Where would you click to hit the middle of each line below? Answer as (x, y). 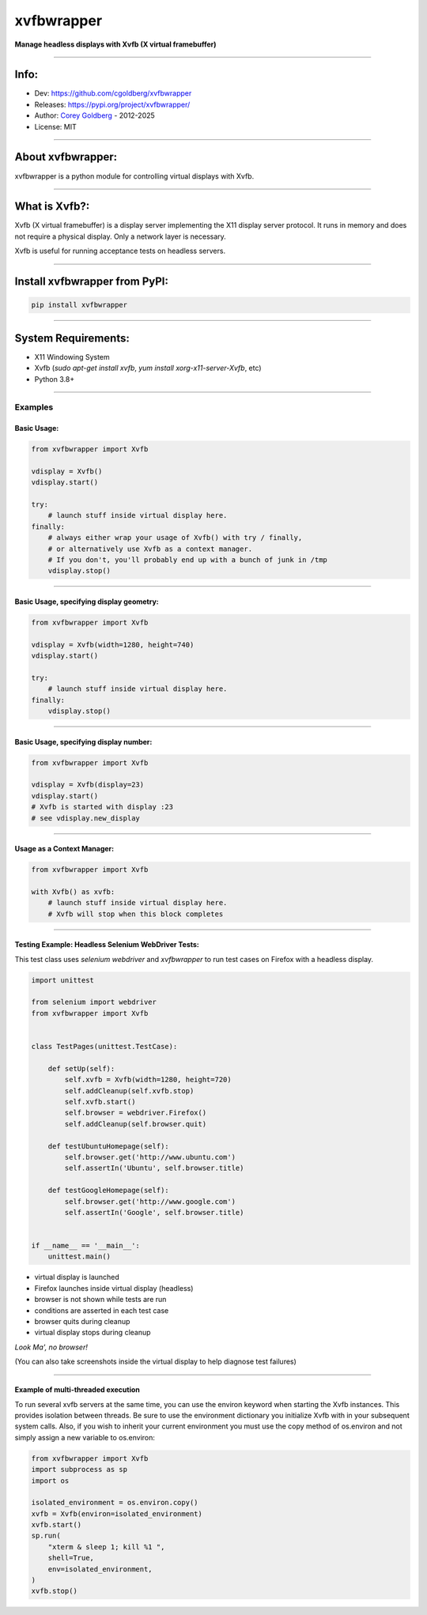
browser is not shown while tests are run (100, 1300)
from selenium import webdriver (94, 1002)
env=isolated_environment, (100, 1569)
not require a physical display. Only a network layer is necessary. (121, 236)
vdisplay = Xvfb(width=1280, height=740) (113, 645)
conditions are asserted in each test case (102, 1310)
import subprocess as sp (79, 1470)
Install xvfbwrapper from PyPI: (92, 282)
